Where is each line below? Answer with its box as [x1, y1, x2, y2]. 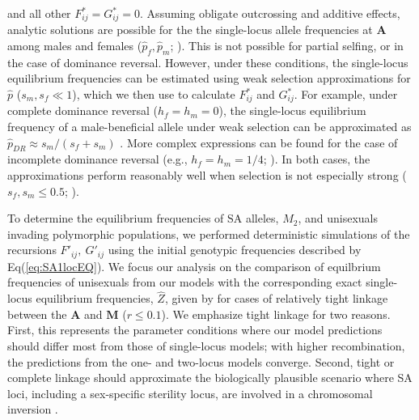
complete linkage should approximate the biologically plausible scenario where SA [7, 369, 413, 386]
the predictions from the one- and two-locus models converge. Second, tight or [7, 353, 395, 370]
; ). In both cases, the [263, 151, 370, 168]
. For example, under [294, 86, 398, 103]
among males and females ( [7, 37, 142, 54]
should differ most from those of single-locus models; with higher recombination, [7, 337, 405, 354]
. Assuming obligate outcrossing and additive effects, [140, 5, 400, 21]
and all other [7, 5, 71, 21]
